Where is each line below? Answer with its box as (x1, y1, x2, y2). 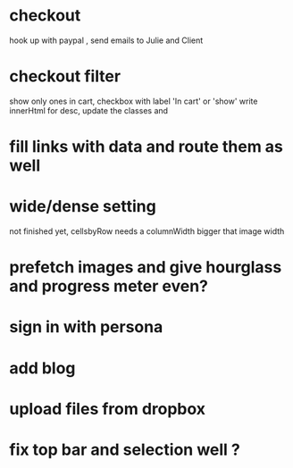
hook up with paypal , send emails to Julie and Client (9, 35, 204, 46)
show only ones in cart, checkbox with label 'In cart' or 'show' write (9, 96, 258, 106)
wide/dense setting (9, 196, 156, 217)
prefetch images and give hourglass (9, 257, 282, 278)
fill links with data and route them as (9, 137, 284, 157)
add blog (9, 358, 76, 378)
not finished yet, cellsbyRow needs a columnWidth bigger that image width (9, 226, 285, 237)
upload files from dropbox (9, 398, 206, 419)
